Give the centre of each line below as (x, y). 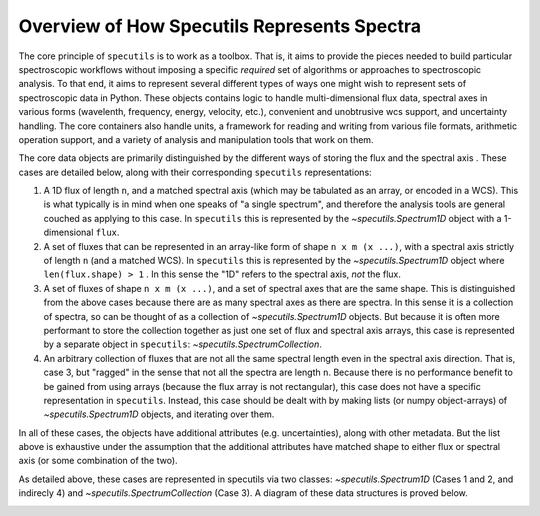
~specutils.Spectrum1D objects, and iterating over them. (159, 414)
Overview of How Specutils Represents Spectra (220, 26)
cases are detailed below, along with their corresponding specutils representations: (195, 172)
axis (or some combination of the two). (98, 461)
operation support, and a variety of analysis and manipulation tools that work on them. (196, 139)
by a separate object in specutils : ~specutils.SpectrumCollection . (182, 344)
